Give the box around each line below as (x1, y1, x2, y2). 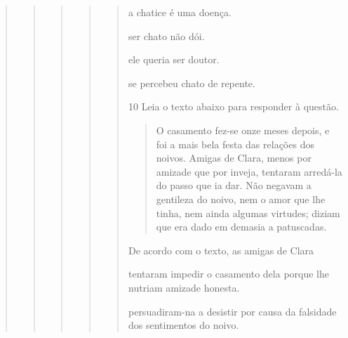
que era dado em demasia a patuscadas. (156, 219, 327, 234)
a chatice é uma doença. (128, 5, 232, 19)
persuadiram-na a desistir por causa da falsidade (128, 304, 337, 318)
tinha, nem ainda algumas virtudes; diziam (156, 205, 340, 220)
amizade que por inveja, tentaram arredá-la (156, 164, 342, 178)
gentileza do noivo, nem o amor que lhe (156, 191, 326, 206)
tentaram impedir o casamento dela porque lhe (128, 266, 330, 281)
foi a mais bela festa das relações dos (156, 136, 314, 151)
